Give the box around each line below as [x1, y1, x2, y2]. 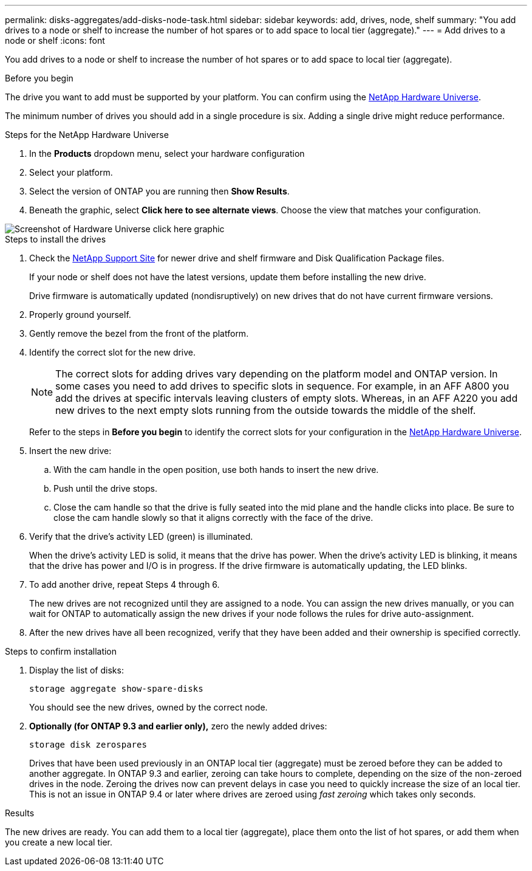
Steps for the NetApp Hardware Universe [5, 129, 169, 140]
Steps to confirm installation [5, 646, 117, 656]
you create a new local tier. [5, 837, 112, 847]
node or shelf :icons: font [5, 35, 105, 46]
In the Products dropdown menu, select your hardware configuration [29, 148, 305, 159]
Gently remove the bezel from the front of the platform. [29, 328, 249, 339]
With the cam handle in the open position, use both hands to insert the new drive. [53, 464, 379, 475]
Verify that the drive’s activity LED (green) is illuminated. [29, 531, 253, 542]
